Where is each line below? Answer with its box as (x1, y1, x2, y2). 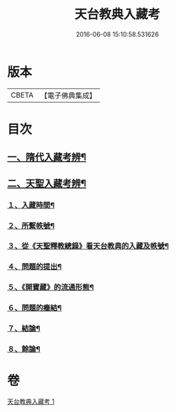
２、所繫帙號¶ (7, 220, 54, 230)
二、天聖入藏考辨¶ (7, 177, 87, 190)
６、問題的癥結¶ (7, 303, 62, 313)
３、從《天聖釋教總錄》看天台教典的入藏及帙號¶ (7, 241, 169, 251)
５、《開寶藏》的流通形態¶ (7, 282, 94, 292)
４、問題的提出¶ (7, 262, 62, 272)
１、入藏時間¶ (7, 200, 54, 210)
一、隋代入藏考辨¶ (7, 152, 87, 164)
